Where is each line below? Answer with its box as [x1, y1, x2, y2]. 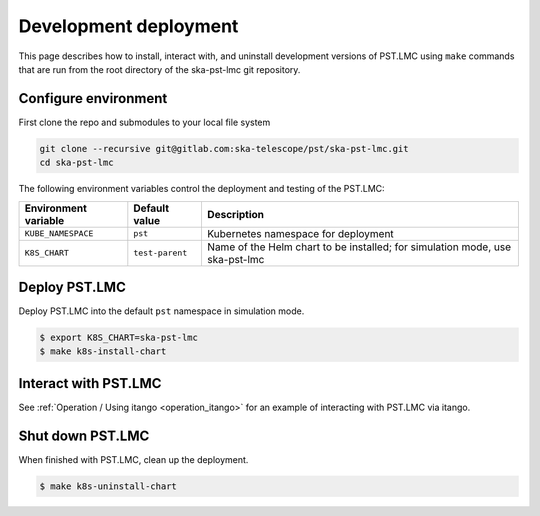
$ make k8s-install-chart [39, 346, 167, 357]
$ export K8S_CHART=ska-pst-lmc [39, 332, 199, 344]
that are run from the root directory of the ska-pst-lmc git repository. [18, 63, 301, 75]
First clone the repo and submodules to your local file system [18, 116, 271, 128]
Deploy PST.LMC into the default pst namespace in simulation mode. [18, 305, 305, 317]
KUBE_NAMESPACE [24, 228, 94, 239]
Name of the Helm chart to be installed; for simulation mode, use [206, 240, 512, 254]
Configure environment [18, 90, 168, 107]
